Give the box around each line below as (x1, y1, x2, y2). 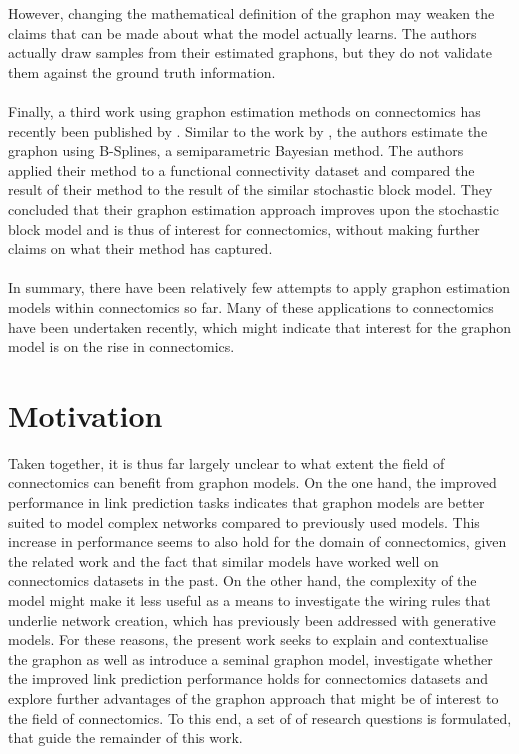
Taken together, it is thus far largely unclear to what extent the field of (8, 452, 445, 473)
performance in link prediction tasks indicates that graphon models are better (8, 492, 485, 512)
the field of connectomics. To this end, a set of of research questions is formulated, (8, 707, 512, 728)
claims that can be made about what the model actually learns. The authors (8, 22, 477, 43)
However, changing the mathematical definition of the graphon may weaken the (8, 3, 495, 23)
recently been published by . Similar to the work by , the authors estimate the (8, 120, 488, 141)
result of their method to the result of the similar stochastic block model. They (8, 179, 493, 200)
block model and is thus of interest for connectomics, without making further (8, 218, 480, 239)
